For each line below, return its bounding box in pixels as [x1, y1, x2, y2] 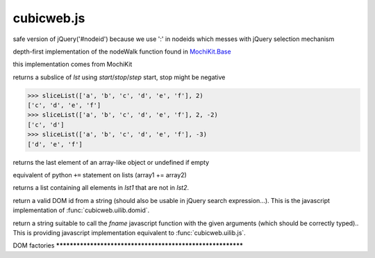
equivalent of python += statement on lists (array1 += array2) [12, 171, 187, 179]
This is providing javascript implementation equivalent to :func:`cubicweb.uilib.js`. [12, 228, 246, 236]
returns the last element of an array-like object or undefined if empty [12, 158, 210, 166]
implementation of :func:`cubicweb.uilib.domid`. [12, 206, 150, 215]
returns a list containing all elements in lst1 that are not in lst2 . [12, 184, 190, 192]
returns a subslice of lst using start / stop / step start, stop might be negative [12, 73, 226, 81]
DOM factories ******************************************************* [12, 241, 243, 250]
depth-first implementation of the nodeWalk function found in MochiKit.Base [12, 47, 232, 56]
